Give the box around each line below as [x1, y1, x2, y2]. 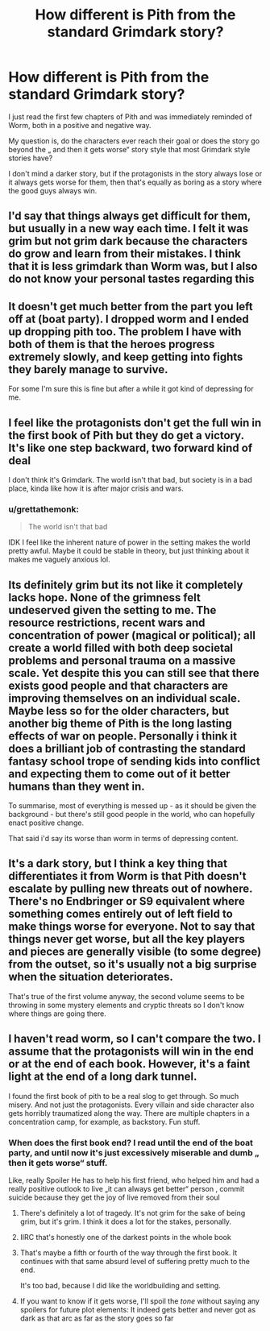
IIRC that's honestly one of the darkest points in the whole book [19, 1232, 231, 1242]
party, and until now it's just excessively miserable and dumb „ [8, 1146, 260, 1158]
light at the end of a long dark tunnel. [8, 1070, 197, 1084]
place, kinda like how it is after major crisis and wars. [8, 483, 184, 493]
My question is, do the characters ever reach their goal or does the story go [8, 135, 260, 146]
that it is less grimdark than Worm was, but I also [8, 259, 258, 273]
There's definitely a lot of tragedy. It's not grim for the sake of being [19, 1208, 246, 1217]
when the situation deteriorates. [8, 970, 173, 984]
